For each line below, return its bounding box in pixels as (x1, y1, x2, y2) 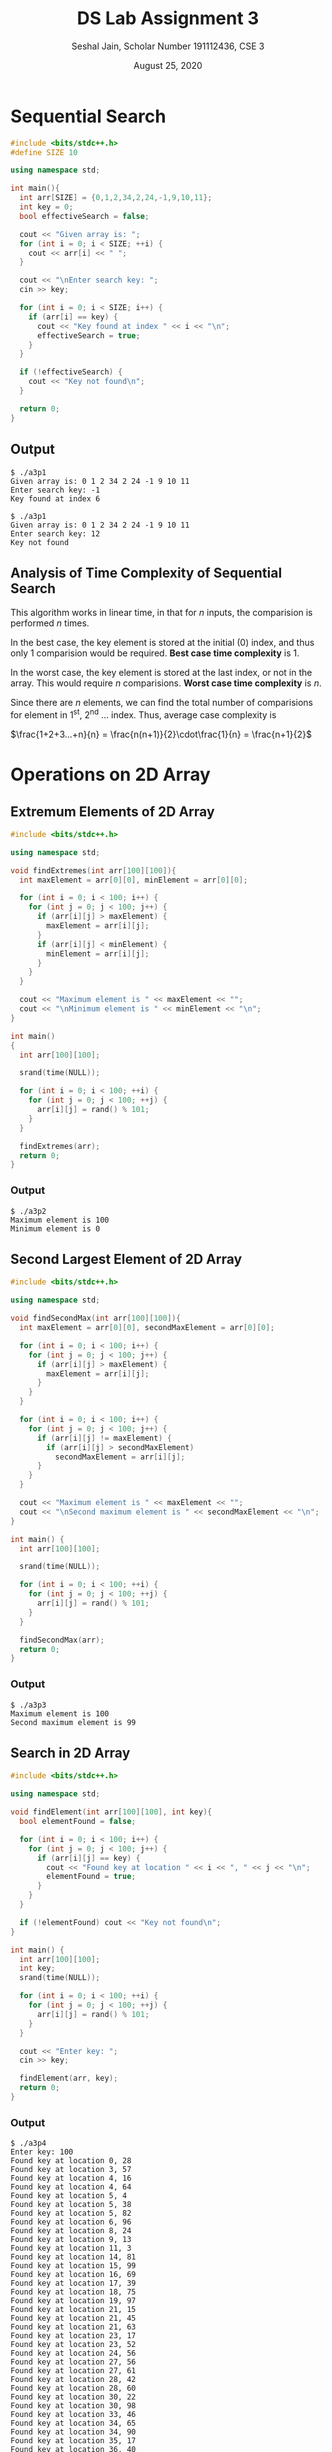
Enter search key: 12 (10, 528, 101, 539)
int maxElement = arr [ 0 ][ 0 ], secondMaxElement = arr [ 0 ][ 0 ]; (19, 1323, 275, 1333)
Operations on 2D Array (10, 763, 211, 786)
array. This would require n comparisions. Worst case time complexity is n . (10, 677, 322, 689)
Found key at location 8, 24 (10, 2226, 132, 2236)
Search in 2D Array (10, 1745, 131, 1762)
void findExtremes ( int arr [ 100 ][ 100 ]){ (10, 865, 177, 876)
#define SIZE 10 (10, 147, 78, 157)
